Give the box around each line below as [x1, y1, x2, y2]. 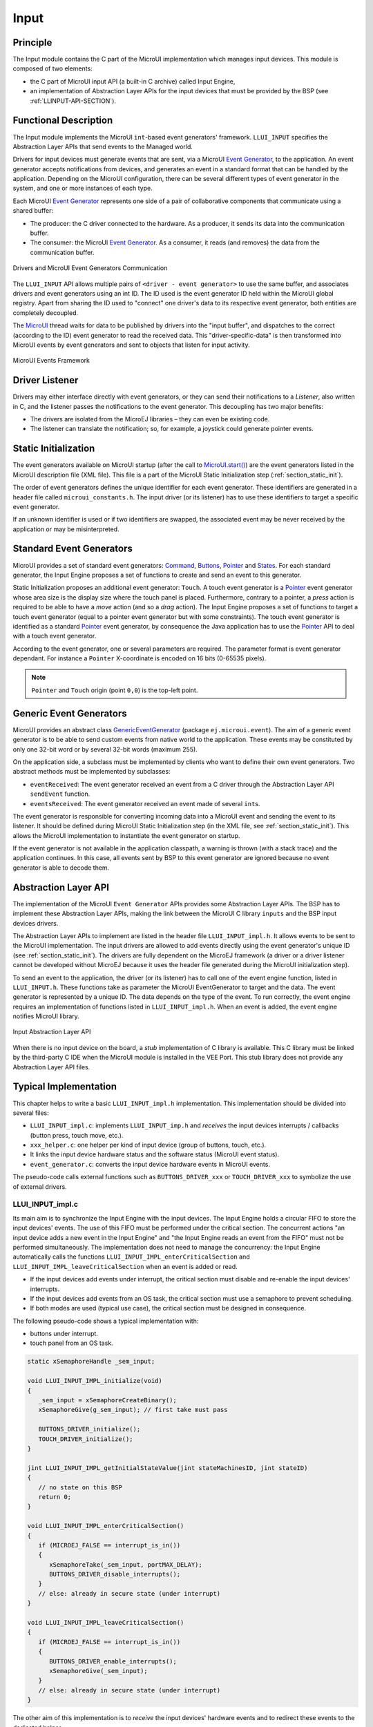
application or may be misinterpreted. [12, 525, 120, 533]
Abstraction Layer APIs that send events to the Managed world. [12, 142, 193, 151]
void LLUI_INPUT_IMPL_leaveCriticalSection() [27, 1619, 184, 1627]
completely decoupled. [12, 308, 79, 317]
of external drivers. [12, 1182, 67, 1191]
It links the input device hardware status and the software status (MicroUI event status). [30, 1150, 280, 1158]
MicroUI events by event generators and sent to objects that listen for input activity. [12, 341, 250, 349]
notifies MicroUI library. [12, 1012, 79, 1020]
